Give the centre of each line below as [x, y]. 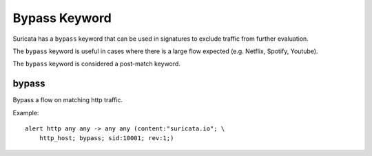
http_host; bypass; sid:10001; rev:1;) [106, 138]
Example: [26, 113]
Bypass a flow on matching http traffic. [68, 100]
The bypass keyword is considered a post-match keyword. [96, 64]
